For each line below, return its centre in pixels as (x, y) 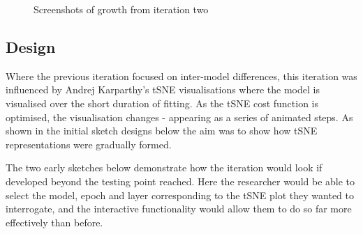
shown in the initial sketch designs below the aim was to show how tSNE (162, 131)
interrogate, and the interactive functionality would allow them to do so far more (179, 209)
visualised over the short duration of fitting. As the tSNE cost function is (162, 103)
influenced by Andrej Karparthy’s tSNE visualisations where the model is (163, 89)
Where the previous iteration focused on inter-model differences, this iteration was (181, 76)
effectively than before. (54, 222)
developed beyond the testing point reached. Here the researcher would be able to (180, 181)
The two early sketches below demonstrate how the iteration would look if (164, 167)
